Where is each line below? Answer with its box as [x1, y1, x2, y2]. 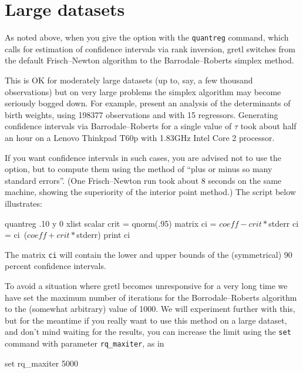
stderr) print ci [76, 228, 130, 241]
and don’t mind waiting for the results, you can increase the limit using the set [5, 325, 291, 338]
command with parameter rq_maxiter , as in [5, 337, 164, 349]
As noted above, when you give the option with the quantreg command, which [5, 31, 289, 43]
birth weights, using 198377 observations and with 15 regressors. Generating [5, 108, 278, 120]
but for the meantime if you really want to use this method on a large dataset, [5, 314, 287, 326]
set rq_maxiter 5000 [5, 357, 78, 369]
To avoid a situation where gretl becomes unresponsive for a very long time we [5, 279, 288, 291]
